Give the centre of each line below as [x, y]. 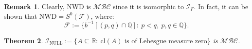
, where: [102, 16]
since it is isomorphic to [149, 6]
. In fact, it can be [221, 6]
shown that [21, 16]
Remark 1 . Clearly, [34, 6]
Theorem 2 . [24, 40]
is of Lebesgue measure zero [166, 41]
